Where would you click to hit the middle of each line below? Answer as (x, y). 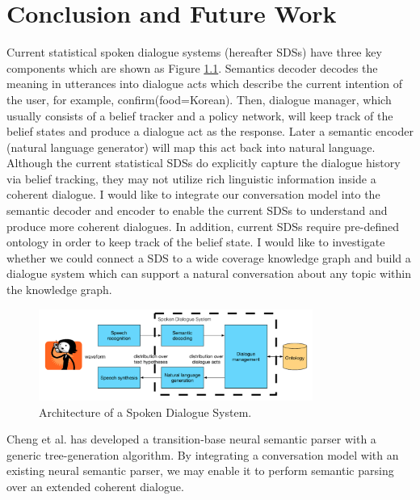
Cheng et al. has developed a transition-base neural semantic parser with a (191, 439)
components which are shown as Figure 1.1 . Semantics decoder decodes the (192, 67)
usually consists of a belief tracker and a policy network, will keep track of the (200, 115)
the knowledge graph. (59, 290)
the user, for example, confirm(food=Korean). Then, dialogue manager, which (199, 99)
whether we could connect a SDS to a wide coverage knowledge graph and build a (209, 257)
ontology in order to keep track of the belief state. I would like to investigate (196, 242)
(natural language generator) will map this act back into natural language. (191, 147)
